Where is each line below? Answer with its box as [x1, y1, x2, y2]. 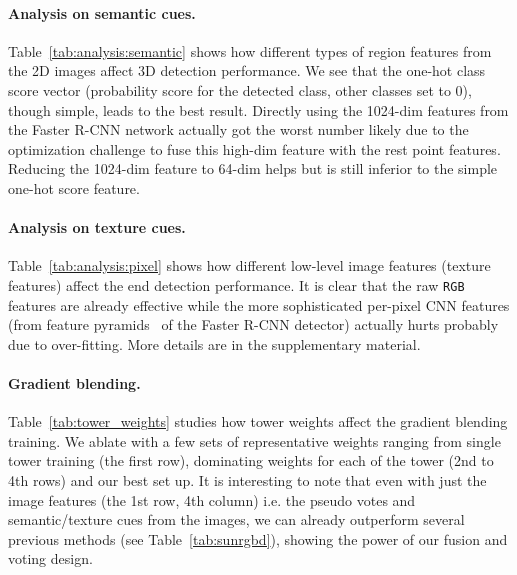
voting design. [8, 548, 93, 569]
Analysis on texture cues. [8, 217, 186, 238]
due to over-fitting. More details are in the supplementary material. [8, 333, 421, 354]
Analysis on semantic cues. [8, 2, 196, 23]
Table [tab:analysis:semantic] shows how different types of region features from [8, 40, 492, 61]
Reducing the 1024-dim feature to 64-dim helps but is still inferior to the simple [8, 158, 498, 179]
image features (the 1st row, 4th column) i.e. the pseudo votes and [8, 489, 416, 510]
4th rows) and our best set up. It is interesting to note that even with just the [8, 469, 487, 490]
